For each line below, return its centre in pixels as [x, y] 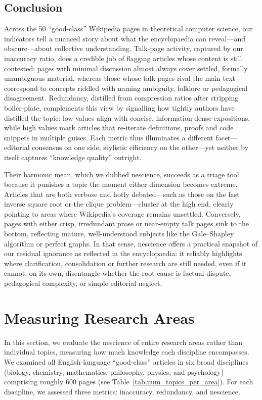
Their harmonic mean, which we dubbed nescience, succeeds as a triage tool [122, 174]
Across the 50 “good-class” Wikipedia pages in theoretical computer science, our [128, 29]
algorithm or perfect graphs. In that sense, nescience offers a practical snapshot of [131, 243]
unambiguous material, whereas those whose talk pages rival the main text [120, 78]
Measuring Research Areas [99, 317]
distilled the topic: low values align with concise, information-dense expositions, [127, 117]
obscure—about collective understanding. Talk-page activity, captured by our [124, 48]
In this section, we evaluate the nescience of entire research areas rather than [123, 342]
